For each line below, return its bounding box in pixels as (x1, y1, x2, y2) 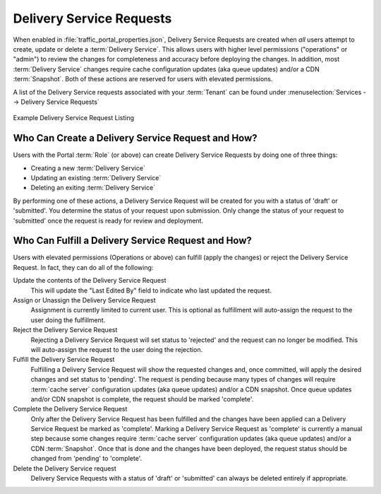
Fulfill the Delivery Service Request (13, 355, 115, 364)
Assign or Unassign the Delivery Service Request (13, 296, 156, 304)
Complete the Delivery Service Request (13, 405, 128, 413)
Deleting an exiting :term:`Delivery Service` (30, 184, 155, 192)
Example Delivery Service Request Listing (13, 114, 134, 122)
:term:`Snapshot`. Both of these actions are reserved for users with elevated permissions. (13, 75, 273, 83)
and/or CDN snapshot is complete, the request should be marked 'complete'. (30, 394, 254, 403)
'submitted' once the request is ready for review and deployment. (13, 216, 204, 225)
